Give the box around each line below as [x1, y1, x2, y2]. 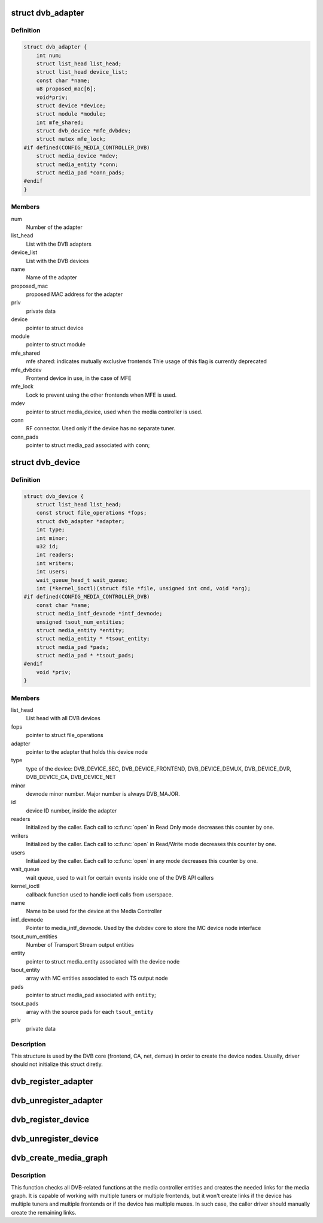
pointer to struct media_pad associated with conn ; [26, 442, 150, 449]
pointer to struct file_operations [26, 732, 104, 739]
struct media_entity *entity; [36, 627, 125, 633]
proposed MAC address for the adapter [26, 291, 123, 298]
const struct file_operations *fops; [36, 509, 147, 517]
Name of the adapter [26, 274, 77, 281]
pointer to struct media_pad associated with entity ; [26, 992, 157, 999]
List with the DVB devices [26, 257, 89, 264]
